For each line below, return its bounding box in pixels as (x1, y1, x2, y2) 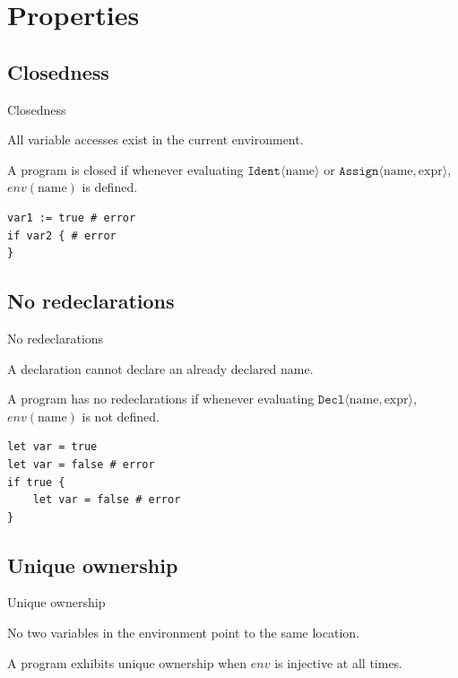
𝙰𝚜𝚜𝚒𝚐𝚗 (339, 164, 379, 178)
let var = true (7, 440, 98, 454)
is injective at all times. (274, 653, 403, 672)
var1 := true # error (7, 211, 136, 224)
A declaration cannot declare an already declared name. (7, 359, 314, 378)
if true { (7, 475, 65, 489)
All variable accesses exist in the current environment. (7, 130, 304, 149)
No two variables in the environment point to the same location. (7, 623, 359, 642)
